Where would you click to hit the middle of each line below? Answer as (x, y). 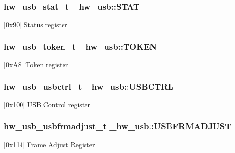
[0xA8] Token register (36, 65)
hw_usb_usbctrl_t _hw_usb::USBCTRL (89, 86)
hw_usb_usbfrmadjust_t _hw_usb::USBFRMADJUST (118, 126)
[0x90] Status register (36, 25)
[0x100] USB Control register (47, 104)
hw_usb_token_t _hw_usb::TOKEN (81, 46)
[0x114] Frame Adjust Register (50, 144)
